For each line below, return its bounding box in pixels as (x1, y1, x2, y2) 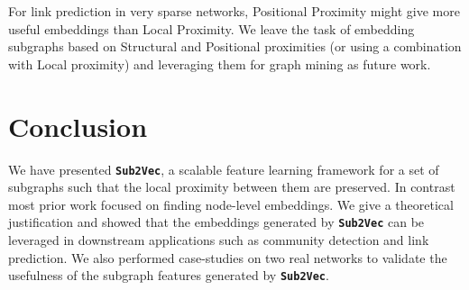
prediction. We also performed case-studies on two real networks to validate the (8, 248, 447, 267)
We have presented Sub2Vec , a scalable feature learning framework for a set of (8, 159, 439, 178)
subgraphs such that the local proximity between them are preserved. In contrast (8, 177, 455, 196)
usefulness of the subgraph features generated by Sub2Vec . (8, 266, 329, 285)
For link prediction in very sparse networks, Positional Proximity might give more (8, 2, 460, 20)
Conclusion (8, 107, 148, 144)
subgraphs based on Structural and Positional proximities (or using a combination (8, 37, 462, 56)
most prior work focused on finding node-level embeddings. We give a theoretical (8, 195, 454, 213)
